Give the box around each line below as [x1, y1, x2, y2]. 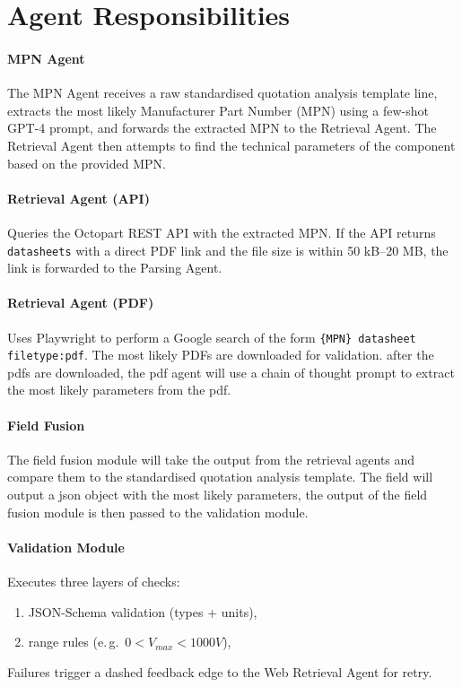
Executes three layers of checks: [7, 572, 180, 591]
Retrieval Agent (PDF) [7, 293, 154, 312]
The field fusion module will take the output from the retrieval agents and [7, 449, 415, 468]
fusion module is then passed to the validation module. [7, 502, 309, 521]
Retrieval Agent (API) [7, 188, 150, 207]
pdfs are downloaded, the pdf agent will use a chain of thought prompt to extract [7, 362, 455, 381]
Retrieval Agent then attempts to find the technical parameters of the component [7, 135, 456, 154]
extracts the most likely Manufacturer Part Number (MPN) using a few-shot [7, 100, 429, 119]
